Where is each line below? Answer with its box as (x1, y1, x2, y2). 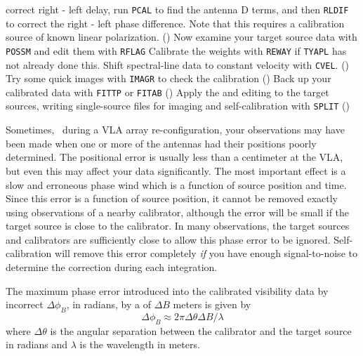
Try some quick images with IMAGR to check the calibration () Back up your (6, 71, 331, 86)
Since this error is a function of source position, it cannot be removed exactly (6, 191, 338, 206)
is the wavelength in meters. (79, 337, 200, 352)
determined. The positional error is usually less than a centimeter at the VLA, (6, 150, 343, 164)
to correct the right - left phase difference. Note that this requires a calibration (6, 15, 345, 30)
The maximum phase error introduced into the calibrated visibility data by (6, 283, 329, 298)
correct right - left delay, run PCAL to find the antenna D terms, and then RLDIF (6, 2, 349, 16)
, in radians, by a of (66, 297, 151, 312)
